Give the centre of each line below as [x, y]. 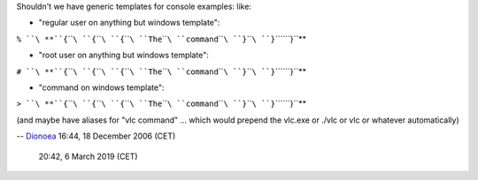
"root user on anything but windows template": [124, 55]
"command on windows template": [101, 87]
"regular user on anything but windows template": [129, 23]
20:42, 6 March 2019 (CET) [88, 156]
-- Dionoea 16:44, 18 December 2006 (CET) [96, 136]
